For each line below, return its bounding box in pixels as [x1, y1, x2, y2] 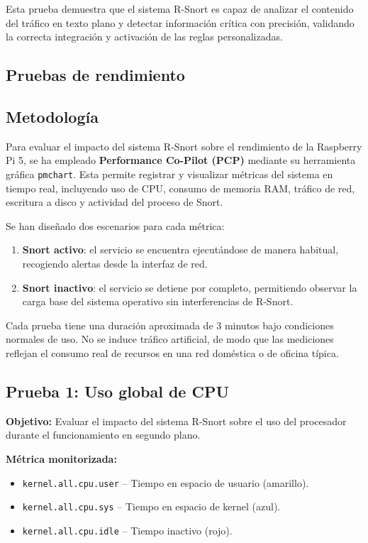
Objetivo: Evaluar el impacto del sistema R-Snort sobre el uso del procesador [6, 413, 347, 428]
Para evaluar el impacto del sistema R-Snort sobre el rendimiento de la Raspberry [6, 138, 362, 153]
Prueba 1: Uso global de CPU [6, 380, 230, 402]
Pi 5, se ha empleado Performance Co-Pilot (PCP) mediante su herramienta [6, 153, 356, 168]
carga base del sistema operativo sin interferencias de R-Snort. [22, 294, 294, 309]
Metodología [6, 105, 99, 127]
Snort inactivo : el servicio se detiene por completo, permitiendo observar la [22, 280, 357, 295]
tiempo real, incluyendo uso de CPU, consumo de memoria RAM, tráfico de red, [6, 180, 355, 195]
